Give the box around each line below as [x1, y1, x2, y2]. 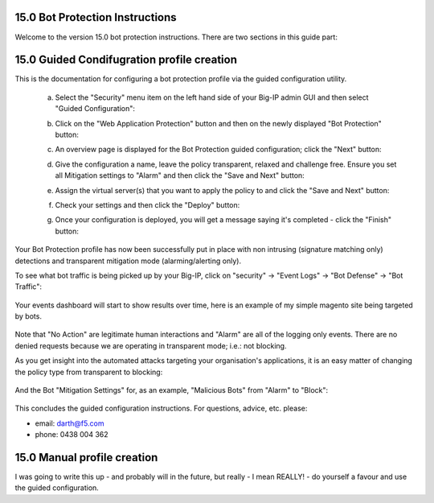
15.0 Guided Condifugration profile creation [14, 53, 237, 67]
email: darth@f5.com [35, 418, 104, 428]
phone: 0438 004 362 [35, 430, 108, 439]
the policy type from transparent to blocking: [14, 367, 163, 377]
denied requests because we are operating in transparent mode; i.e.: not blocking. [14, 340, 287, 350]
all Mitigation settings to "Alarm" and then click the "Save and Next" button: [55, 171, 305, 180]
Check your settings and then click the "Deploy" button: [55, 200, 240, 209]
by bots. [14, 311, 42, 321]
